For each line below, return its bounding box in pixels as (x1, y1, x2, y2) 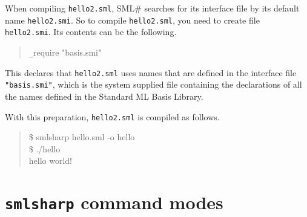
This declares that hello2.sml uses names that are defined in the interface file (5, 66, 297, 79)
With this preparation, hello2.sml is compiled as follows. (5, 110, 220, 123)
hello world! (28, 154, 73, 167)
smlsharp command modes (5, 190, 223, 215)
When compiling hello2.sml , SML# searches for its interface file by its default (5, 2, 300, 14)
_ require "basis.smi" (28, 45, 102, 58)
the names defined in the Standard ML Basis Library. (5, 89, 203, 102)
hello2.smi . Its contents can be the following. (5, 25, 177, 38)
